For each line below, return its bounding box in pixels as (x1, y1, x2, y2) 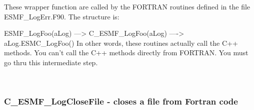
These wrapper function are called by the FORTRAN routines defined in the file (4, 1, 250, 11)
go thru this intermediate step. (4, 57, 98, 67)
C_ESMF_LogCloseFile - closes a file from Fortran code (4, 95, 238, 108)
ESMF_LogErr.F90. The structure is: (4, 11, 119, 21)
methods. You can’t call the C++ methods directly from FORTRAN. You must (4, 47, 248, 58)
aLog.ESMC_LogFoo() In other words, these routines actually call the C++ (4, 37, 238, 48)
